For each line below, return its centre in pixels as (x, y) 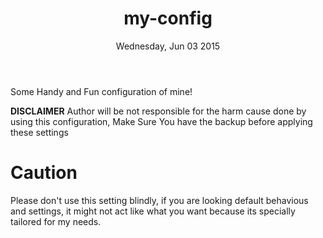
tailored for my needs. (56, 221)
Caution (44, 173)
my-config (168, 18)
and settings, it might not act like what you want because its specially (153, 211)
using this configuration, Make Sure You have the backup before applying (161, 121)
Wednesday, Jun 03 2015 (168, 46)
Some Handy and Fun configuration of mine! (101, 91)
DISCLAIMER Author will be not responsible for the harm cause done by (158, 111)
